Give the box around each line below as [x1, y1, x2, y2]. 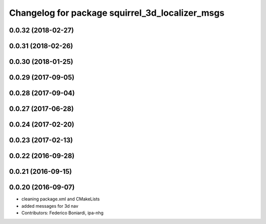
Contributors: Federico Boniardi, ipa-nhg [21, 210, 103, 216]
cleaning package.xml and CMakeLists [21, 196, 100, 202]
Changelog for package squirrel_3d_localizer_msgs [9, 7, 225, 18]
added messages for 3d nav [21, 203, 79, 209]
